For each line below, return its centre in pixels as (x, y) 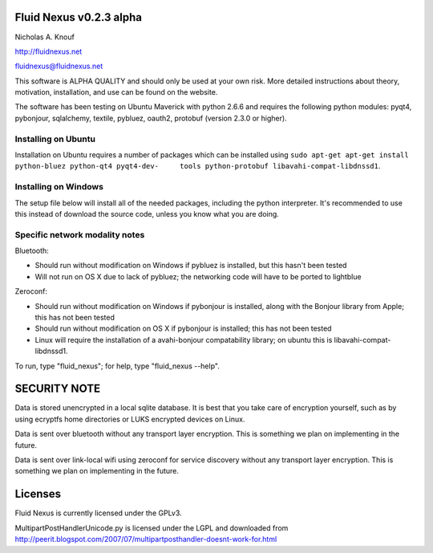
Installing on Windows (59, 187)
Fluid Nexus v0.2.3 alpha (78, 17)
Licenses (38, 494)
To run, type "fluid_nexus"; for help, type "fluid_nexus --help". (117, 366)
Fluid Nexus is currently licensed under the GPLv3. (98, 513)
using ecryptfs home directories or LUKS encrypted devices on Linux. (130, 419)
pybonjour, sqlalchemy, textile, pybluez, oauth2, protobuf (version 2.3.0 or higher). (151, 118)
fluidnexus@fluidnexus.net (59, 66)
